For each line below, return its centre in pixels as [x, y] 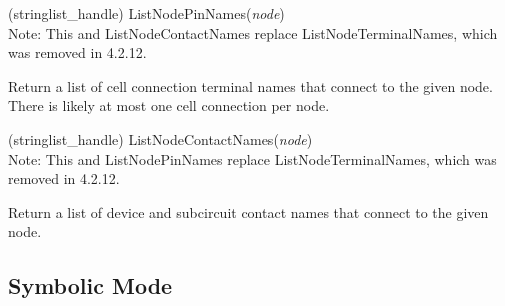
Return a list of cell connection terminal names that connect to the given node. [250, 85]
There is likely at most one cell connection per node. [169, 105]
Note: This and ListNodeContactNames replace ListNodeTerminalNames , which [253, 32]
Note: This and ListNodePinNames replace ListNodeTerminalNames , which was [252, 158]
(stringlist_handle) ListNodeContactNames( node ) [160, 138]
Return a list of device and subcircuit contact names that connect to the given [248, 211]
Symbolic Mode [90, 285]
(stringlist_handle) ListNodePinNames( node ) [146, 13]
